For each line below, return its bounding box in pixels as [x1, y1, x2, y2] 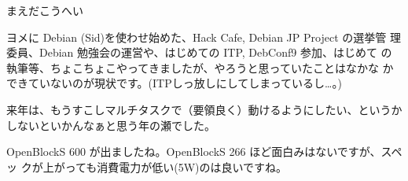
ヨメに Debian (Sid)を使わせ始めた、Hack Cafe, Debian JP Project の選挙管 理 [6, 28, 401, 45]
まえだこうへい [6, 2, 83, 18]
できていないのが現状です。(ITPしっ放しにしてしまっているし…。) [6, 75, 342, 91]
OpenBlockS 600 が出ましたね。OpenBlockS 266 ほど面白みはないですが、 [6, 143, 381, 160]
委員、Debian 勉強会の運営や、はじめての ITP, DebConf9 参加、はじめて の [6, 44, 392, 61]
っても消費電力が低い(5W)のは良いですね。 [64, 158, 288, 175]
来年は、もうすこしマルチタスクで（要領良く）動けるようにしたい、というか [6, 101, 402, 117]
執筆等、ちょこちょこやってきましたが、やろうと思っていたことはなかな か [6, 59, 394, 76]
